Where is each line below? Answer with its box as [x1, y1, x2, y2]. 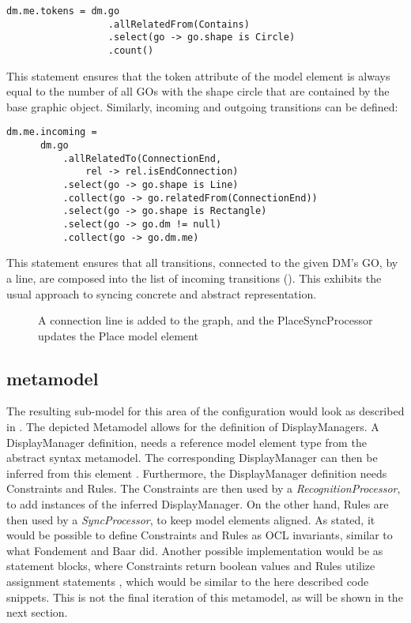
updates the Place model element [38, 327, 198, 343]
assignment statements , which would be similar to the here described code [6, 573, 369, 590]
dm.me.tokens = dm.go [6, 6, 120, 17]
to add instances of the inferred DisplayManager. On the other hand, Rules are [6, 496, 389, 512]
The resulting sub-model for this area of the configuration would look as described [6, 403, 405, 419]
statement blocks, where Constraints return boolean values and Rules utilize [6, 557, 375, 574]
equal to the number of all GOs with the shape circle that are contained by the [6, 83, 390, 99]
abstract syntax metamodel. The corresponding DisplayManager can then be [6, 449, 378, 466]
